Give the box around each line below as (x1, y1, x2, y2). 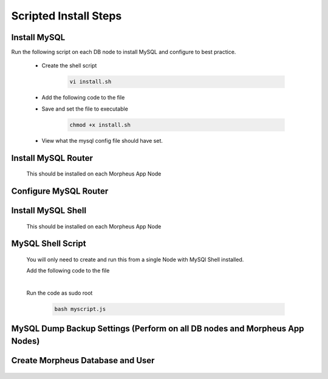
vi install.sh (69, 78, 112, 85)
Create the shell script (41, 62, 97, 69)
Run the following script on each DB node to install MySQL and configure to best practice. (11, 49, 236, 56)
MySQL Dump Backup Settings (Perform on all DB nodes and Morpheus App (11, 323, 304, 333)
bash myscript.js (54, 306, 106, 313)
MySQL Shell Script (11, 239, 86, 249)
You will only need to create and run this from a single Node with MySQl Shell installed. (26, 256, 244, 264)
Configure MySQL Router (11, 186, 109, 196)
